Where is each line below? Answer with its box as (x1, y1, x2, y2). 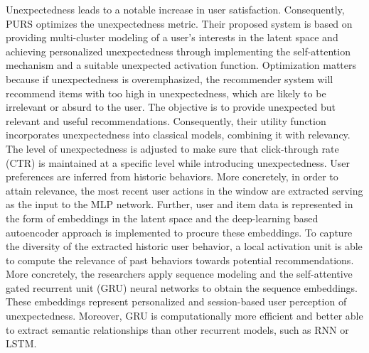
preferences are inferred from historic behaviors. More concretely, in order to (6, 169, 338, 184)
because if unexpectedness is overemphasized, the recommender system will (6, 71, 333, 86)
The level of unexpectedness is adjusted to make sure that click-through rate (6, 141, 339, 156)
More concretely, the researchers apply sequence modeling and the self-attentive (6, 266, 353, 281)
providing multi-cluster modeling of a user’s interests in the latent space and (6, 30, 338, 45)
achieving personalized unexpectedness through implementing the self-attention (6, 43, 351, 58)
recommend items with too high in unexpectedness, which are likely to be (6, 85, 326, 100)
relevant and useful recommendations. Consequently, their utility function (6, 113, 326, 128)
